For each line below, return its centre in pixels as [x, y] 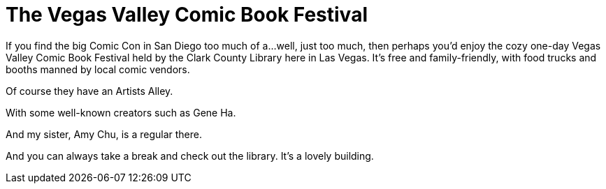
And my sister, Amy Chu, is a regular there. [104, 134]
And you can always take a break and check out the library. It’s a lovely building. [190, 156]
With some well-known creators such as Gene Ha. [121, 112]
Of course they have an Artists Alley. [89, 91]
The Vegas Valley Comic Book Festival [187, 15]
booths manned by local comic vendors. [98, 69]
